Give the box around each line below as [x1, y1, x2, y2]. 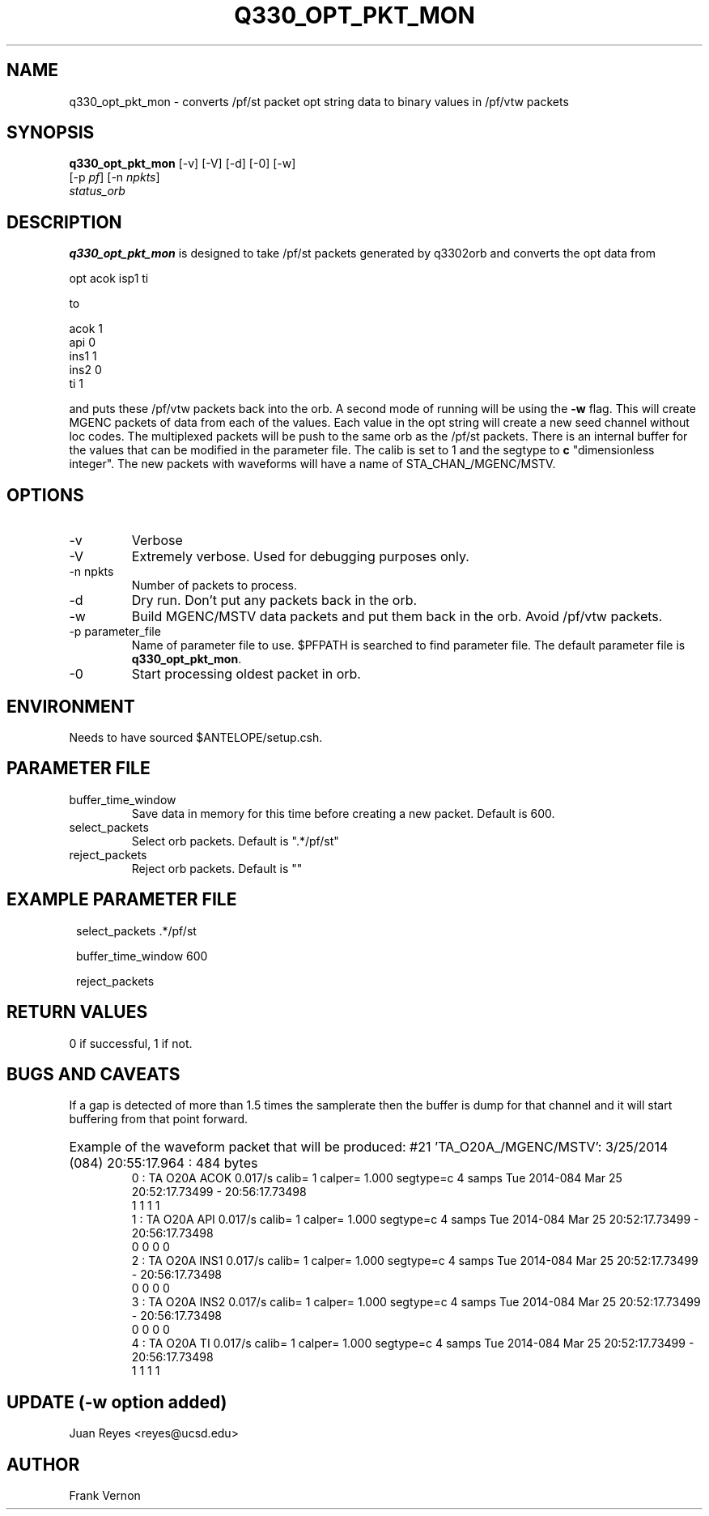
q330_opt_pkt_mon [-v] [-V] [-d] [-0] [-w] [69, 156, 296, 171]
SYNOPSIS [6, 122, 95, 143]
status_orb [69, 184, 125, 198]
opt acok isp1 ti [69, 271, 149, 286]
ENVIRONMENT [6, 696, 135, 717]
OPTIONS [6, 484, 84, 505]
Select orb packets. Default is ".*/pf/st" [131, 833, 339, 848]
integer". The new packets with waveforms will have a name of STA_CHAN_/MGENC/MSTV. [69, 457, 556, 471]
